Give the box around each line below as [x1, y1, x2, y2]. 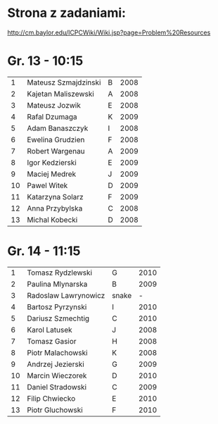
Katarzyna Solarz [27, 192, 84, 201]
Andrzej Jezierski [27, 359, 84, 369]
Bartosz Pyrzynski [27, 301, 87, 311]
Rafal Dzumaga [27, 111, 77, 121]
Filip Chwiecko [27, 393, 76, 403]
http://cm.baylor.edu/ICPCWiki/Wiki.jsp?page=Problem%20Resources [7, 28, 211, 37]
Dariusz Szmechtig [27, 313, 90, 323]
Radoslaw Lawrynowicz [27, 290, 105, 300]
